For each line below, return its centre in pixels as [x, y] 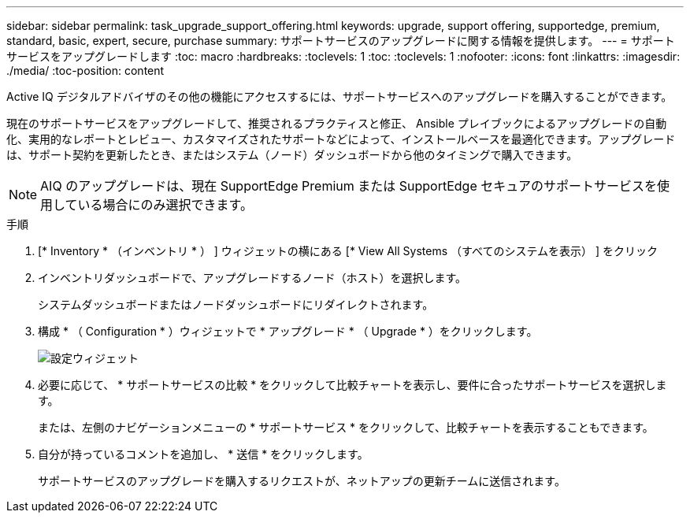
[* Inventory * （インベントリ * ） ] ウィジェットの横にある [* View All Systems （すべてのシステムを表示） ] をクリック [348, 251]
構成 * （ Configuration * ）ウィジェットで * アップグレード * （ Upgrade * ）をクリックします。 [288, 331]
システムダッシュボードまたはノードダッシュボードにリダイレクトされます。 [236, 304]
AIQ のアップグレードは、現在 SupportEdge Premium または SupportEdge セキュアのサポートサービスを [349, 186]
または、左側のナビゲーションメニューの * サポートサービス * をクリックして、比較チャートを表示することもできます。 [346, 427]
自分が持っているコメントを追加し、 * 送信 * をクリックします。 [203, 454]
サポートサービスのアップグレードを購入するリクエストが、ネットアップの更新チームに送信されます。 [302, 481]
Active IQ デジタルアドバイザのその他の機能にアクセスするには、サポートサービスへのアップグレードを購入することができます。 [339, 96]
